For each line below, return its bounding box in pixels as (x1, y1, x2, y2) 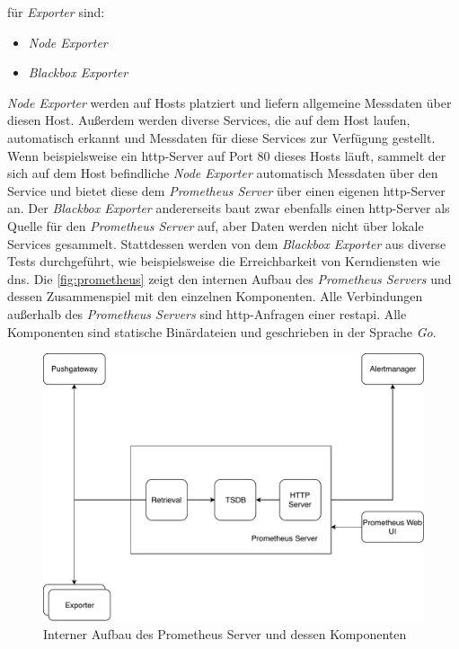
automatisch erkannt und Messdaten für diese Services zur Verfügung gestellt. (7, 128, 436, 147)
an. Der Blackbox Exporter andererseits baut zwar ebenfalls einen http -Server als (7, 199, 450, 218)
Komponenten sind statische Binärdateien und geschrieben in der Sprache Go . (7, 322, 437, 341)
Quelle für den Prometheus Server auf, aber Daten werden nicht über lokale (7, 216, 424, 235)
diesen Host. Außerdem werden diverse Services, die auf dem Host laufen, (7, 111, 410, 129)
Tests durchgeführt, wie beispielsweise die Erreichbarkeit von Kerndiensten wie (7, 252, 440, 271)
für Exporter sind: (7, 3, 105, 21)
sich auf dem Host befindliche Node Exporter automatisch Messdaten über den (7, 164, 438, 182)
